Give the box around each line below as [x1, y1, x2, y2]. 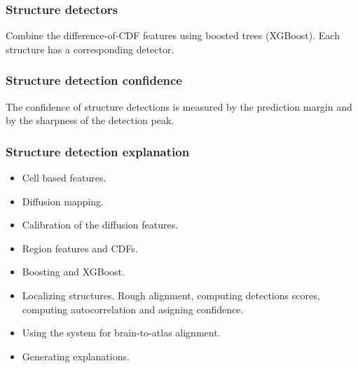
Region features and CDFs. [22, 240, 138, 255]
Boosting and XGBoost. [22, 264, 125, 279]
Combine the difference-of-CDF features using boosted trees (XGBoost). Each [6, 28, 340, 43]
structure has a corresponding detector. [6, 41, 174, 56]
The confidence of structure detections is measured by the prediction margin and [6, 99, 352, 114]
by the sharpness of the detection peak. [6, 113, 174, 128]
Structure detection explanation [6, 142, 190, 160]
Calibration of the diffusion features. [22, 217, 179, 232]
